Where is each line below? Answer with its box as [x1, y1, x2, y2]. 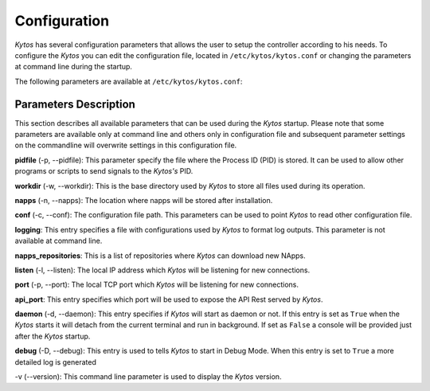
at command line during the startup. [14, 62, 133, 72]
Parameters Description [14, 97, 135, 111]
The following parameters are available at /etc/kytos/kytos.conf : [14, 76, 243, 86]
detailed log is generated [14, 357, 97, 366]
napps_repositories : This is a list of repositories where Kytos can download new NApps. [14, 251, 306, 260]
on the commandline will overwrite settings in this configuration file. [14, 140, 237, 151]
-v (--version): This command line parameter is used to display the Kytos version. [14, 372, 282, 381]
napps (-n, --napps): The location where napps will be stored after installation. [14, 195, 273, 205]
